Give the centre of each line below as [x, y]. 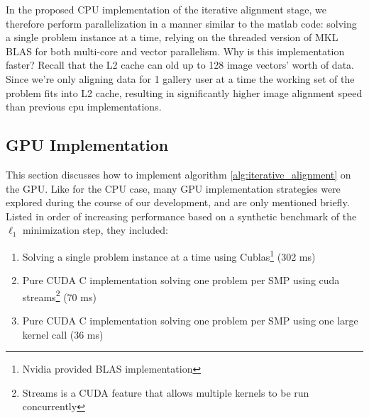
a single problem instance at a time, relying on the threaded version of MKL [172, 37]
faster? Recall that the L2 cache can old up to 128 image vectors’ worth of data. [180, 65]
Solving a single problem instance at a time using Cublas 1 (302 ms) [169, 255]
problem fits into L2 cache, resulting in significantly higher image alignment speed [184, 92]
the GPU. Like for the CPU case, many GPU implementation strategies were [173, 188]
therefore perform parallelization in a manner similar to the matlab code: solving [181, 23]
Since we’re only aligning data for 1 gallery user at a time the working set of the [180, 78]
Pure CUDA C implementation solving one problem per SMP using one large [190, 321]
